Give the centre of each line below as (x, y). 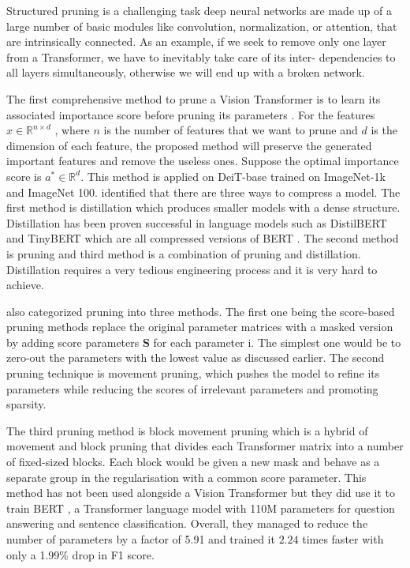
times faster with (343, 539)
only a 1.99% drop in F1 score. (80, 554)
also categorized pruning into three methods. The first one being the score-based (201, 311)
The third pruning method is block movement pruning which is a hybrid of (187, 430)
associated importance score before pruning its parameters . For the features (191, 114)
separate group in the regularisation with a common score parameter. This (186, 477)
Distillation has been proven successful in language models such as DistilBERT (197, 222)
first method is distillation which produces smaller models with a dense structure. (203, 207)
